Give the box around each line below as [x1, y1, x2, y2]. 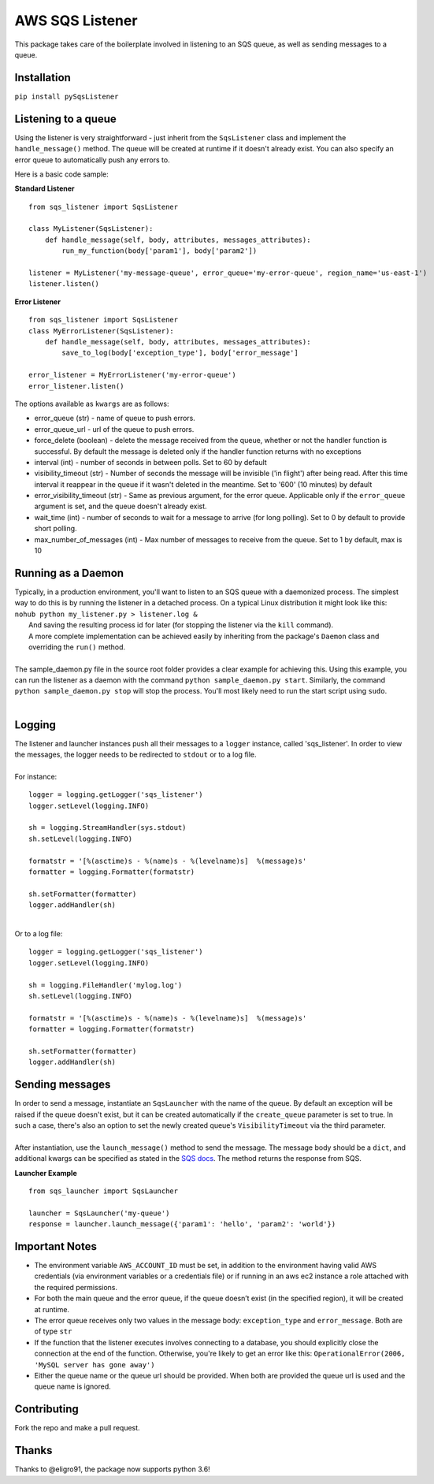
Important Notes [14, 1240, 98, 1253]
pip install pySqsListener [14, 91, 119, 101]
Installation [14, 71, 71, 84]
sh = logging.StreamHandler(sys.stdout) [28, 824, 187, 832]
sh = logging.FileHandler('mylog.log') [28, 980, 183, 989]
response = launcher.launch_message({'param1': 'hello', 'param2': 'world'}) [28, 1220, 336, 1229]
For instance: [14, 772, 57, 781]
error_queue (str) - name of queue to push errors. [34, 414, 196, 423]
